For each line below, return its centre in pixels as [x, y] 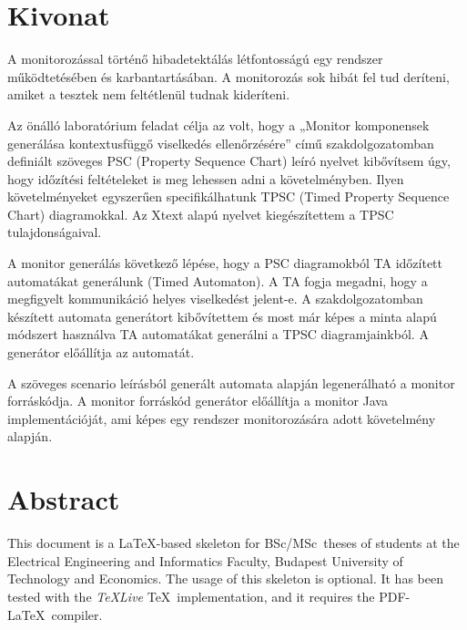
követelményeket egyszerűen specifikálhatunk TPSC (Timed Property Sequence [228, 196]
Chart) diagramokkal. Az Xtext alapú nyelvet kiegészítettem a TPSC [201, 214]
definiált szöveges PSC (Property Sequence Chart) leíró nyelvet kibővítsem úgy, [229, 161]
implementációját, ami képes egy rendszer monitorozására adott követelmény [222, 418]
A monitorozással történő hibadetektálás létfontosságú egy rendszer [195, 59]
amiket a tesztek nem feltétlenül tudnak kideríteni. [149, 94]
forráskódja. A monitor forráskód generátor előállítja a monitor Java [198, 401]
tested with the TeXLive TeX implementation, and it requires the [191, 596]
